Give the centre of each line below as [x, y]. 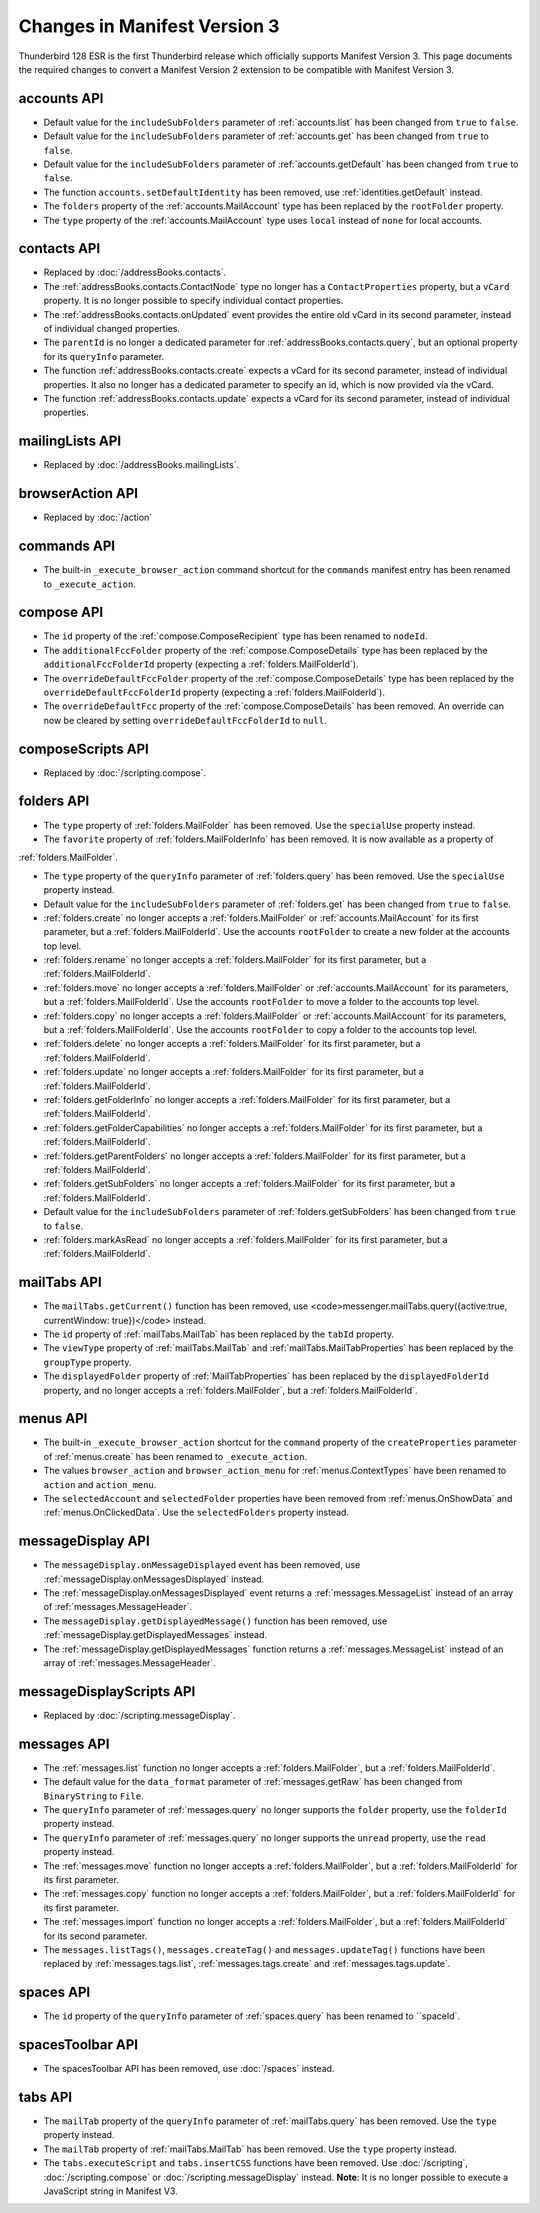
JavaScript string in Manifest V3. [111, 2191]
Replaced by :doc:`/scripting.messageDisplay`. [139, 1715]
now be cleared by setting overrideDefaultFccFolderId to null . [185, 720]
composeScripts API [83, 748]
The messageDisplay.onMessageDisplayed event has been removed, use [202, 1565]
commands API [66, 546]
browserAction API [78, 493]
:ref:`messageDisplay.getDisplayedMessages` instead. [155, 1635]
